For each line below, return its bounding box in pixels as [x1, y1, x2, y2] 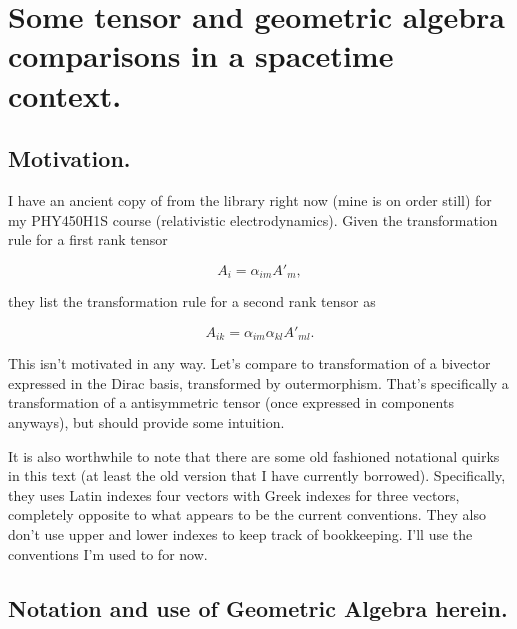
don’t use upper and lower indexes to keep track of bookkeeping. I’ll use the [8, 523, 473, 544]
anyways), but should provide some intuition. [8, 412, 285, 433]
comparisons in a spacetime [8, 35, 394, 76]
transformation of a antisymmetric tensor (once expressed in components [8, 392, 454, 413]
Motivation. [8, 143, 131, 174]
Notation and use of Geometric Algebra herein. [8, 592, 508, 623]
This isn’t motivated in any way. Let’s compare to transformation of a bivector [8, 353, 491, 374]
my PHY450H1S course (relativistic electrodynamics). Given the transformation [8, 209, 498, 230]
